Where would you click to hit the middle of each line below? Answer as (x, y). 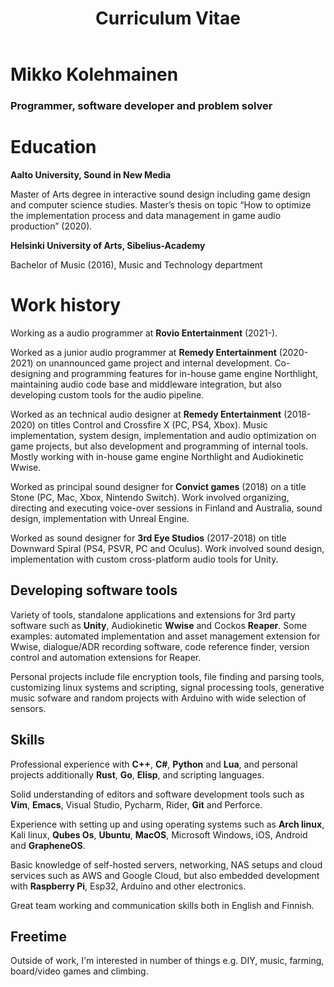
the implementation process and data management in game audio (146, 216)
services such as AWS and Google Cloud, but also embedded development (165, 875)
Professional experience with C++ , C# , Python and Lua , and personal (154, 764)
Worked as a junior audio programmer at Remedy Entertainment (143, 352)
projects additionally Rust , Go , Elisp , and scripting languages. (137, 774)
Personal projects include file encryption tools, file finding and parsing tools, (167, 676)
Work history (66, 305)
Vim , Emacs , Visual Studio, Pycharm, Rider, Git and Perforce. (136, 804)
